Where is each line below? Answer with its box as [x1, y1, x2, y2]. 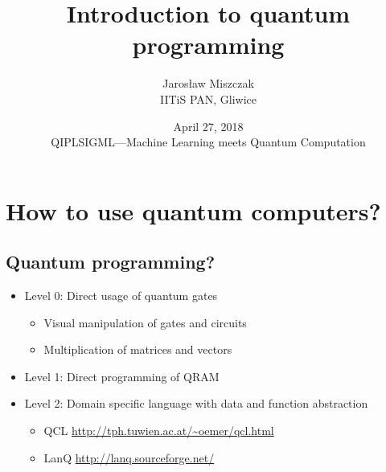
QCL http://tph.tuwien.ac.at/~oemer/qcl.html [43, 422, 274, 439]
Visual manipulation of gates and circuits [43, 314, 247, 330]
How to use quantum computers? [6, 194, 381, 227]
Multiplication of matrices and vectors [43, 341, 232, 358]
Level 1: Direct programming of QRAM [24, 367, 220, 384]
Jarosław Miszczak [162, 75, 254, 92]
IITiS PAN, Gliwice [159, 90, 257, 107]
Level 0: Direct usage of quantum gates [24, 287, 218, 304]
